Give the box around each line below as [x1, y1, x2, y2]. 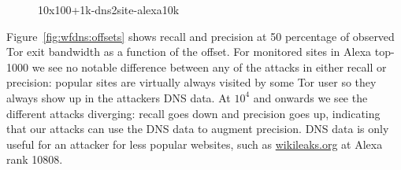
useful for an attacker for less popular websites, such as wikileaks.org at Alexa [6, 135, 383, 152]
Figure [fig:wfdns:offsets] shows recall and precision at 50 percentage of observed [6, 28, 395, 44]
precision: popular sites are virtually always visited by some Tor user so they [6, 74, 377, 91]
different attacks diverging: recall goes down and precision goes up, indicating [6, 105, 381, 121]
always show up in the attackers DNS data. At [6, 89, 231, 105]
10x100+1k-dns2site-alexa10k [38, 2, 180, 17]
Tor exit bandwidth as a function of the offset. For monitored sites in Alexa [6, 43, 372, 60]
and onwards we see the [253, 89, 368, 105]
